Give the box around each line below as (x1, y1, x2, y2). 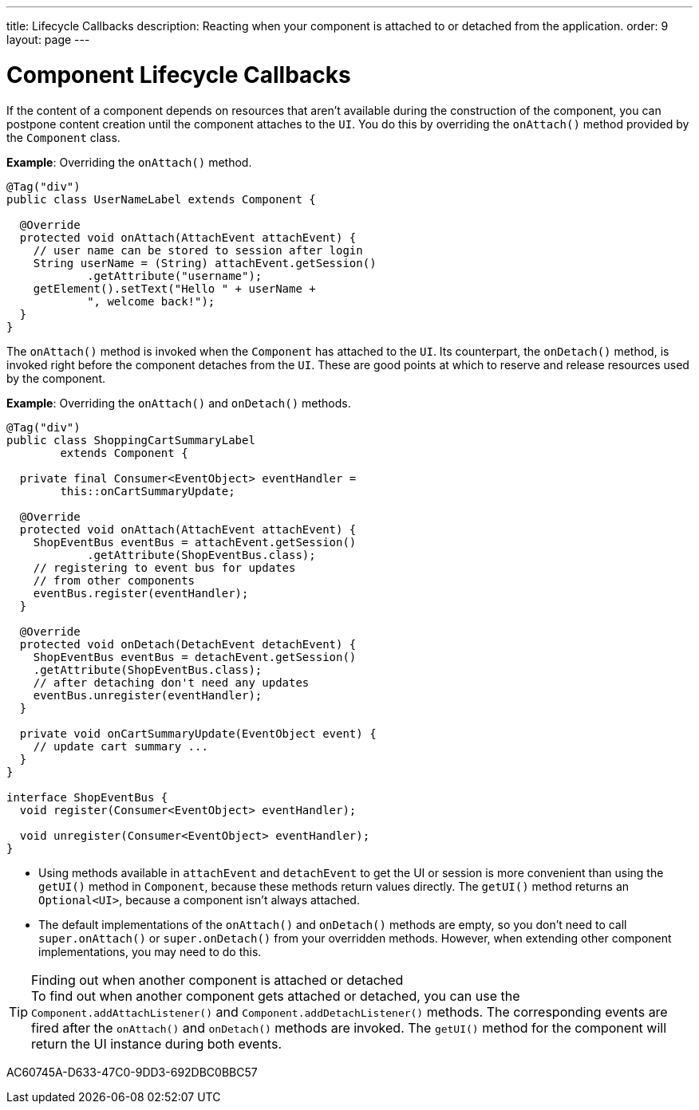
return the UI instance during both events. (31, 1035, 282, 1052)
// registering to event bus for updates (33, 561, 296, 574)
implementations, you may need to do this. (38, 944, 262, 958)
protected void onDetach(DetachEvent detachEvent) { (19, 637, 357, 651)
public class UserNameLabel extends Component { (6, 192, 316, 206)
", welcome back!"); (87, 294, 215, 308)
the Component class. (6, 130, 120, 144)
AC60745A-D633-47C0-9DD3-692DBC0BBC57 (6, 1065, 258, 1079)
